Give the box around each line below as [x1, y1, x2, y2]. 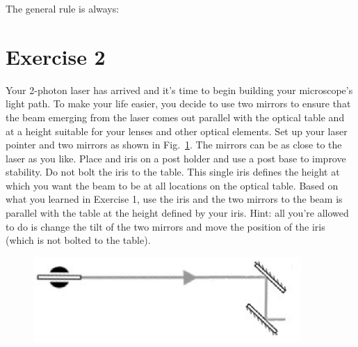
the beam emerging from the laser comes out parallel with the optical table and [6, 109, 345, 124]
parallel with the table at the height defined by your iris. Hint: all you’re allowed [6, 206, 349, 220]
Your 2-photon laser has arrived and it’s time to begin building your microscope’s [6, 82, 353, 97]
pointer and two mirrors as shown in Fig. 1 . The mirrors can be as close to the [6, 137, 342, 152]
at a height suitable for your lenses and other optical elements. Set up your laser [6, 123, 348, 138]
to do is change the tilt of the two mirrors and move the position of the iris [6, 219, 325, 233]
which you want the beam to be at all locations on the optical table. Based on [6, 178, 339, 192]
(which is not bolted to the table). [6, 233, 151, 247]
